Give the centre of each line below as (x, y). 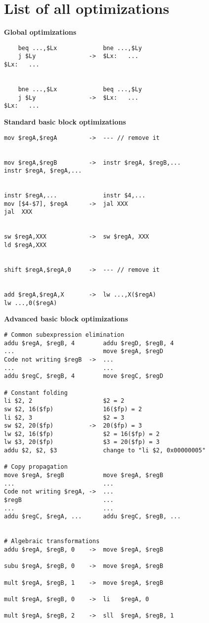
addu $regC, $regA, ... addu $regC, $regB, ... (92, 517)
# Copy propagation (36, 467)
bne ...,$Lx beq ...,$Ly (80, 89)
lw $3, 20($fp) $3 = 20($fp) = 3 (82, 442)
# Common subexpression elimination (64, 335)
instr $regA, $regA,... (43, 171)
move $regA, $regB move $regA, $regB (84, 475)
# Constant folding (36, 393)
